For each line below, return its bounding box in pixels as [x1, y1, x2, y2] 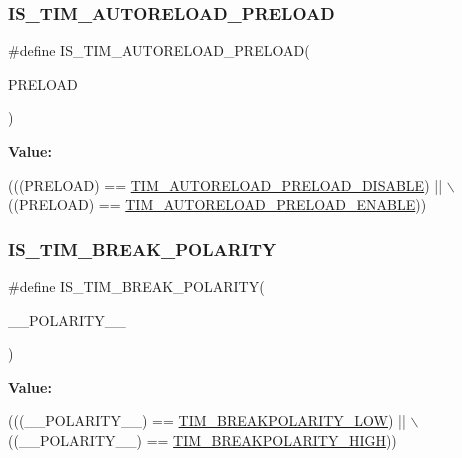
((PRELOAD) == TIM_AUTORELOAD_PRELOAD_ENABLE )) [8, 194, 427, 215]
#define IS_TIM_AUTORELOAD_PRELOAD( [8, 40, 310, 61]
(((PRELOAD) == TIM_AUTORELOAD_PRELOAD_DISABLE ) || [8, 174, 443, 195]
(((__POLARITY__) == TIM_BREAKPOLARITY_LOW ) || [8, 410, 406, 431]
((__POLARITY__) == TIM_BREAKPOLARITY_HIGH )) [8, 429, 397, 450]
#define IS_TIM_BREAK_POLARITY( [8, 276, 265, 296]
